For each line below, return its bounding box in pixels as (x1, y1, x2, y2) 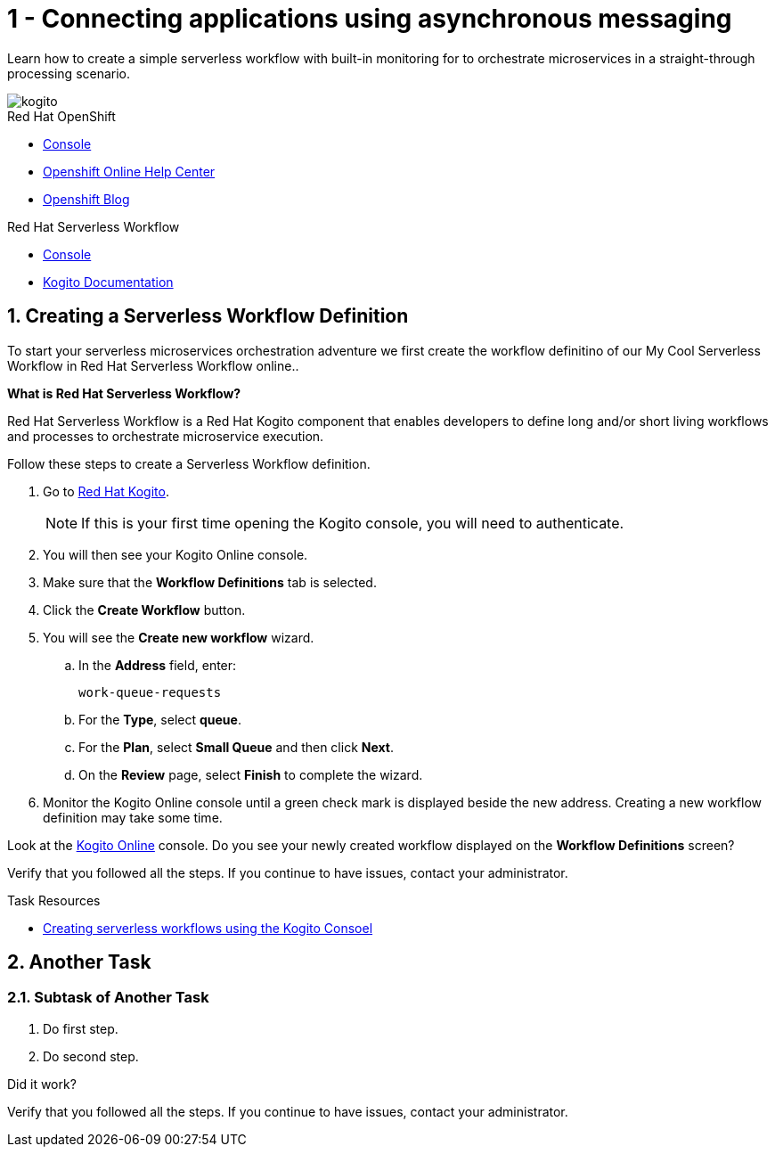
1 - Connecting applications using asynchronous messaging (7, 4, 732, 34)
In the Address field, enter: (78, 657, 237, 673)
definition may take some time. (43, 809, 223, 825)
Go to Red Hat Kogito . (43, 483, 169, 499)
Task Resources (7, 892, 101, 908)
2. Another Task (7, 951, 151, 974)
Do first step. (43, 1020, 118, 1036)
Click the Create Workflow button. (43, 602, 246, 618)
